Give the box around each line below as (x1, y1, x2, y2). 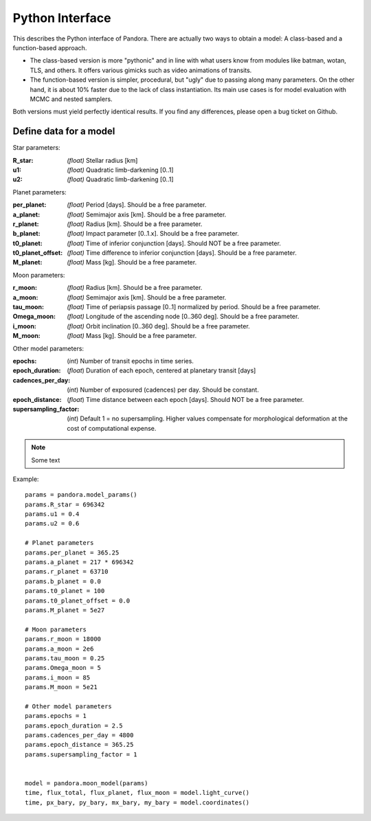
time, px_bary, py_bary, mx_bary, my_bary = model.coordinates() (25, 798, 250, 807)
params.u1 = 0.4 (25, 510, 80, 518)
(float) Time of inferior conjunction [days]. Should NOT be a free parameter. (67, 239, 282, 247)
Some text (31, 456, 60, 464)
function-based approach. (12, 43, 87, 52)
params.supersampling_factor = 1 (25, 750, 137, 758)
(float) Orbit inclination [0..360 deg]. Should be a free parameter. (67, 322, 250, 330)
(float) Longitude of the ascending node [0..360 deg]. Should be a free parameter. (67, 313, 300, 321)
